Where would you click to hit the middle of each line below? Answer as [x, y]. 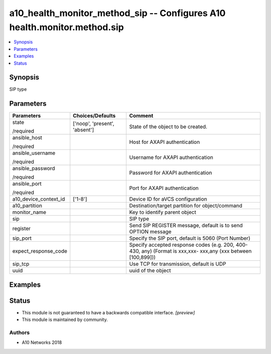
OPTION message [150, 232]
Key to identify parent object [163, 212]
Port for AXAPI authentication [164, 188]
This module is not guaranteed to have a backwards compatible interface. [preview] [108, 312]
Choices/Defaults [94, 116]
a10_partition [27, 206]
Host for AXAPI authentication [165, 142]
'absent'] [84, 130]
